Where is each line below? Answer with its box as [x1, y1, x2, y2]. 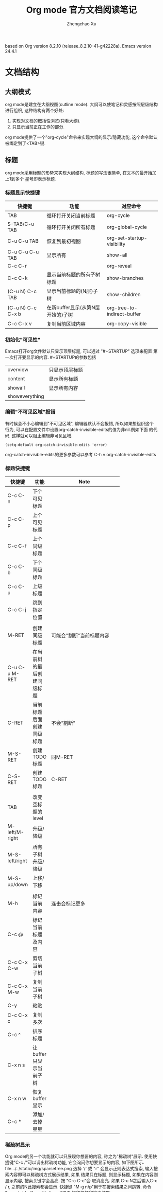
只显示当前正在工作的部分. [12, 124, 65, 129]
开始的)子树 [47, 312, 73, 319]
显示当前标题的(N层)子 [47, 288, 98, 295]
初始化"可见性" [5, 336, 41, 343]
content [7, 375, 25, 382]
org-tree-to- [106, 304, 138, 311]
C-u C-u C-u [7, 249, 39, 255]
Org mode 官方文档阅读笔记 [26, 4, 137, 16]
